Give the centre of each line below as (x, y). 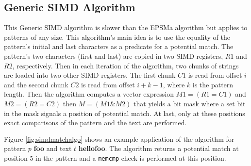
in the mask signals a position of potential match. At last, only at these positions (125, 113)
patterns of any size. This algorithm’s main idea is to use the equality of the (117, 37)
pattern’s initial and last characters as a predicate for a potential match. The (119, 46)
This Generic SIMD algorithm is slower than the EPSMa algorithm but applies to (126, 27)
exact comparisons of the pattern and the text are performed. (95, 123)
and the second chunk (36, 84)
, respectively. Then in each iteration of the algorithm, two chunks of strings (125, 65)
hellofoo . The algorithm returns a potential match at (159, 148)
